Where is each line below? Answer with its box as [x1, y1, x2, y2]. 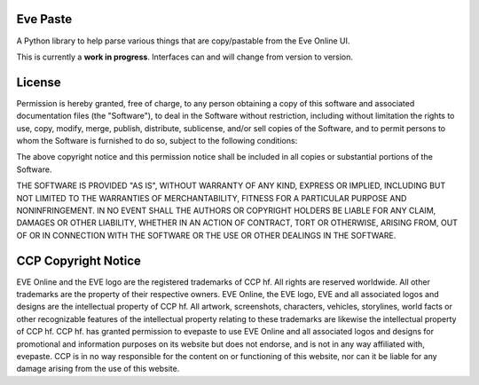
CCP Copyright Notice [16, 253, 142, 268]
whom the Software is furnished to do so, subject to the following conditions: [16, 135, 298, 145]
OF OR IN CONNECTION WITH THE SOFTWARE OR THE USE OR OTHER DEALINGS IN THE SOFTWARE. [16, 230, 397, 240]
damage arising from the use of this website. [16, 364, 180, 374]
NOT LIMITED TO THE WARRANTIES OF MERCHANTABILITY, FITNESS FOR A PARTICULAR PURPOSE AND [16, 192, 407, 203]
